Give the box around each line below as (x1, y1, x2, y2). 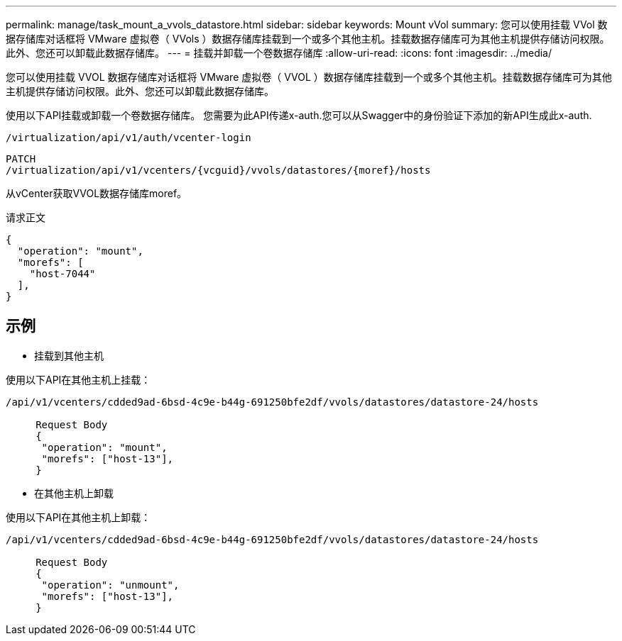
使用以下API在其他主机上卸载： (6, 511, 151, 523)
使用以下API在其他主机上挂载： (6, 373, 151, 386)
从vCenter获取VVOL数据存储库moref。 (6, 187, 187, 199)
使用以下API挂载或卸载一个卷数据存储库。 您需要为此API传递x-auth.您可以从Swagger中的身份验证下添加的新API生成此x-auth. (6, 109, 592, 121)
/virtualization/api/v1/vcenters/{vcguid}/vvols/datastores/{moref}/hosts (6, 165, 431, 176)
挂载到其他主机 (34, 349, 104, 362)
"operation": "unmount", (41, 579, 180, 591)
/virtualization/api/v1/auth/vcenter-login (6, 132, 251, 143)
